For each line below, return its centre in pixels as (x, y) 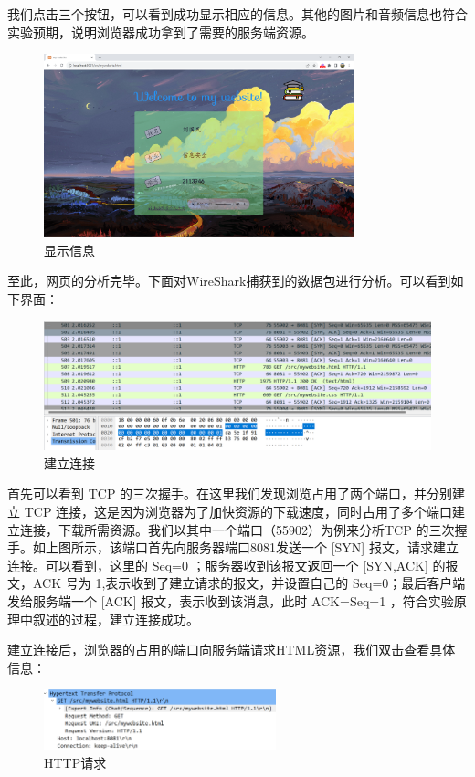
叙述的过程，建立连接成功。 (116, 619)
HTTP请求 (75, 763)
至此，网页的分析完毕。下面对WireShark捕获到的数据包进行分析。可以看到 (229, 281)
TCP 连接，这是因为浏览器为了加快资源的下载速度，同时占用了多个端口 (238, 511)
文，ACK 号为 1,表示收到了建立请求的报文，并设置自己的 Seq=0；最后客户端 (237, 583)
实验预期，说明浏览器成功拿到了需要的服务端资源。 (161, 31)
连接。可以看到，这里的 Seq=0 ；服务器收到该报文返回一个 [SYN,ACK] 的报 (233, 565)
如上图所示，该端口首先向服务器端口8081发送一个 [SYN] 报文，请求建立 (245, 547)
